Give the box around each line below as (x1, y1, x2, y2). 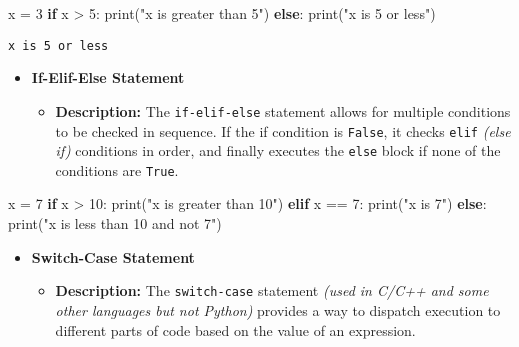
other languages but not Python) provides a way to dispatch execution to (55, 299, 501, 320)
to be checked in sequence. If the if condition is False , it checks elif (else (55, 120, 511, 141)
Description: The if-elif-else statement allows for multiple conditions (55, 100, 511, 121)
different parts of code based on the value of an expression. (55, 319, 416, 340)
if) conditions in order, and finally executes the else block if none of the (55, 140, 501, 161)
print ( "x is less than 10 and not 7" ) (8, 213, 222, 234)
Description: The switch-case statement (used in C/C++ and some (55, 280, 489, 301)
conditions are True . (55, 159, 179, 180)
